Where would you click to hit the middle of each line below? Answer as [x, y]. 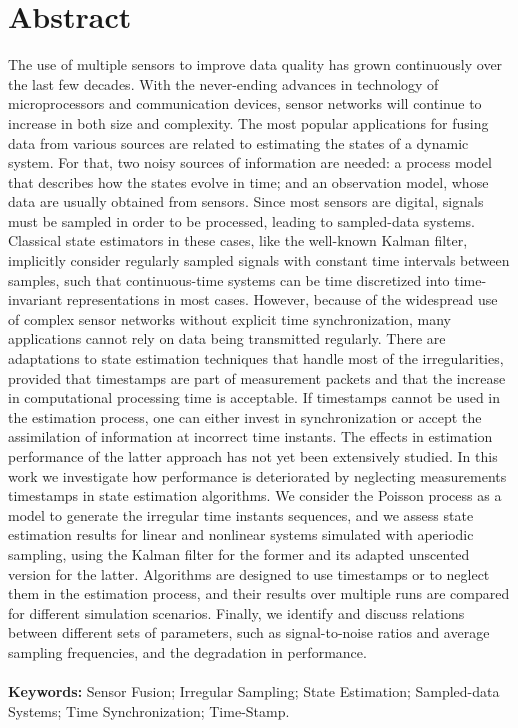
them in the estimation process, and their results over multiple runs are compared [259, 593]
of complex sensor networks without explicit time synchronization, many [229, 318]
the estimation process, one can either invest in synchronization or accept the [245, 416]
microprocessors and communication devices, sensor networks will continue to [245, 103]
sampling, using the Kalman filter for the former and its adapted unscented [239, 553]
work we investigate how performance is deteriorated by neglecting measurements [257, 475]
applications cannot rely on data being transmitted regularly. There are [227, 338]
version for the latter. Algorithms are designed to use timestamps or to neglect [249, 573]
